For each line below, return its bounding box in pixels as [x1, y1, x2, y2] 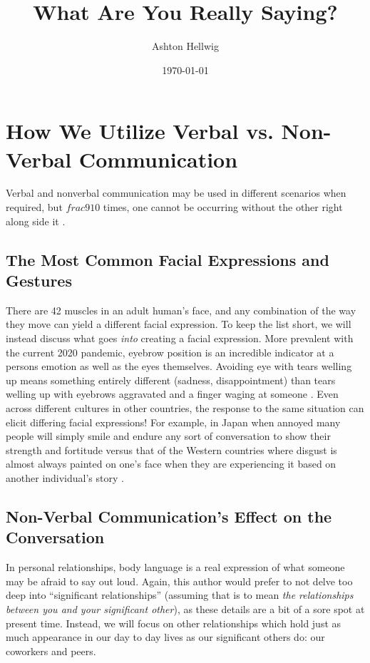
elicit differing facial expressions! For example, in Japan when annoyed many [6, 414, 341, 429]
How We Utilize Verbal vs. [6, 116, 274, 145]
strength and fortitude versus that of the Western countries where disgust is [6, 442, 337, 457]
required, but [6, 200, 63, 215]
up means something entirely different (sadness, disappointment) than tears [6, 372, 336, 387]
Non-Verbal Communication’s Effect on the [6, 505, 332, 527]
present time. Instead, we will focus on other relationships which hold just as [6, 615, 341, 630]
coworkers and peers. [6, 643, 96, 658]
